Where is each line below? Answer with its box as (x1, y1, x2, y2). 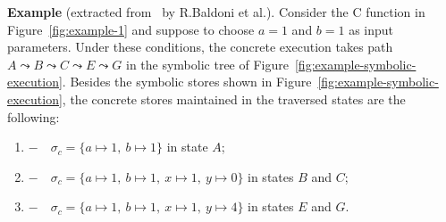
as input (349, 20, 394, 38)
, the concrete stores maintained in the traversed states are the (62, 89, 406, 108)
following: (7, 107, 60, 126)
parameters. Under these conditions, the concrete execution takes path (7, 37, 393, 56)
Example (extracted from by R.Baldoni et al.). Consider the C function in (7, 3, 425, 21)
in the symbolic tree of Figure (125, 54, 289, 73)
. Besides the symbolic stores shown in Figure (62, 72, 312, 91)
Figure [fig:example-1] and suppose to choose (7, 20, 255, 38)
